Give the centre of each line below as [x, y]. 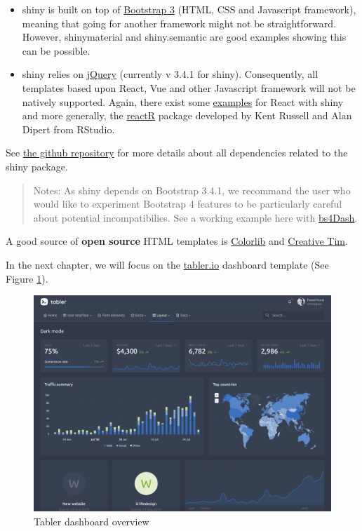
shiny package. [37, 166]
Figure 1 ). [27, 278]
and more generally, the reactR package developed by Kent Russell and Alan [187, 115]
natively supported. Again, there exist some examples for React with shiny [183, 101]
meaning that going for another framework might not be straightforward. [179, 23]
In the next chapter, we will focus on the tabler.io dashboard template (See [167, 264]
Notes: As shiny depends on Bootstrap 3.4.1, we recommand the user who [192, 190]
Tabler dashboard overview [92, 521]
